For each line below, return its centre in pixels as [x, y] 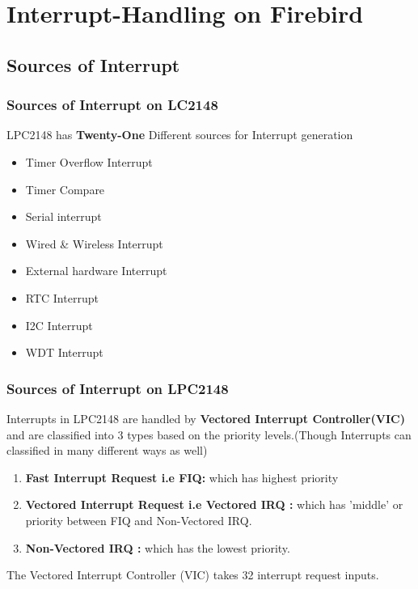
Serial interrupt [63, 216]
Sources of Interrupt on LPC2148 [118, 388]
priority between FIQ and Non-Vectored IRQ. [139, 520]
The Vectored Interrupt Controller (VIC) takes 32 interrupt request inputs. [193, 575]
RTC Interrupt [62, 297]
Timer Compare [65, 189]
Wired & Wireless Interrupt [94, 243]
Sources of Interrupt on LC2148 [112, 105]
